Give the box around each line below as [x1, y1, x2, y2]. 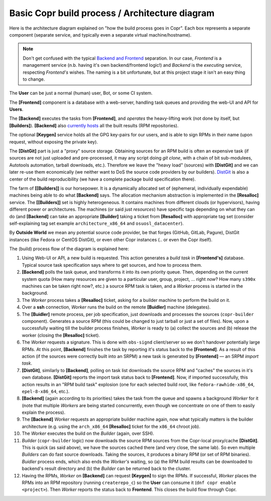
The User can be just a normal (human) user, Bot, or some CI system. [9, 90, 153, 96]
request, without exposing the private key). [9, 138, 98, 145]
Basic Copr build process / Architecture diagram [9, 8, 215, 19]
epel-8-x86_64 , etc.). [22, 388, 70, 394]
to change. [23, 76, 45, 82]
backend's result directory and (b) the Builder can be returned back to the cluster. [22, 465, 191, 471]
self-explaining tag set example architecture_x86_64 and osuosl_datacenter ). [9, 220, 184, 226]
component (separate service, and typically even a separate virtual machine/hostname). [9, 32, 192, 38]
